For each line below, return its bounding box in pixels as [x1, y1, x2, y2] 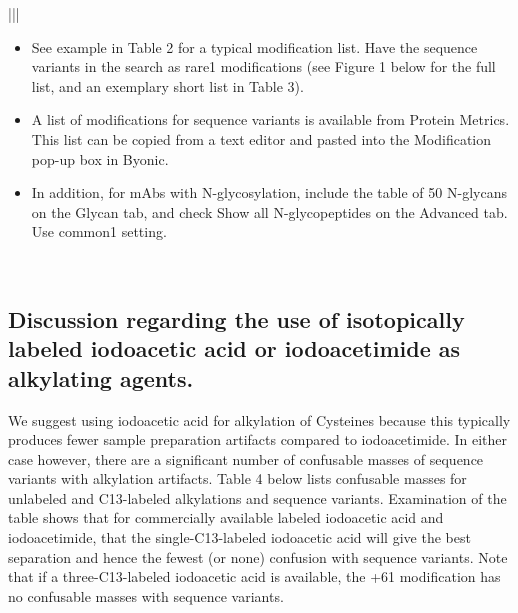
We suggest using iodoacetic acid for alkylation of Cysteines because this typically [8, 409, 511, 430]
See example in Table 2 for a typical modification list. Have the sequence [31, 36, 478, 57]
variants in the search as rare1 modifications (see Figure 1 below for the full [31, 56, 496, 77]
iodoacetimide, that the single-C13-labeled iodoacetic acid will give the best [8, 527, 471, 548]
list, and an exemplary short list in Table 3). [31, 75, 304, 96]
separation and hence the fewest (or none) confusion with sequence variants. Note [8, 546, 508, 567]
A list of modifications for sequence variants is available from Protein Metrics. [31, 109, 510, 130]
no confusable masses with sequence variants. [8, 585, 284, 606]
